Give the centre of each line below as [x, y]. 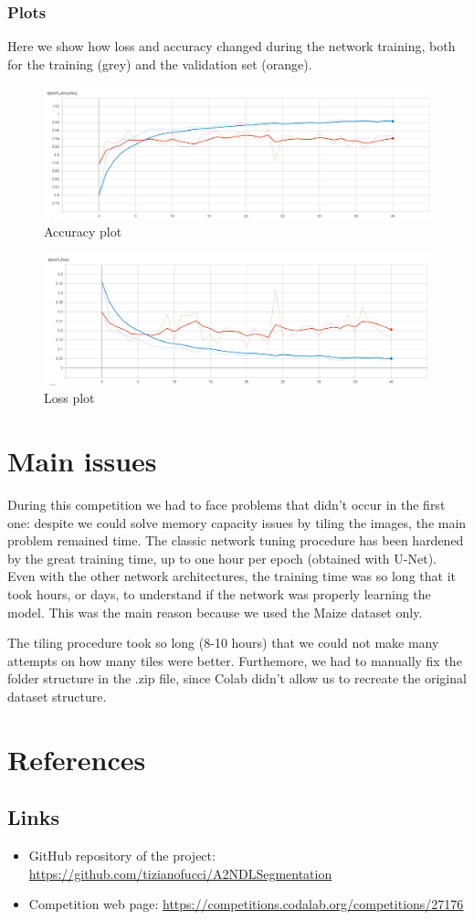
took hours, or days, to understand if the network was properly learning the [219, 594]
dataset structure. [57, 696]
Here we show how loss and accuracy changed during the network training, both [232, 46]
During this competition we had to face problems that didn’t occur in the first [226, 505]
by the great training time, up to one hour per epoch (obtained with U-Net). [222, 558]
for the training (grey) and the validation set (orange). [160, 63]
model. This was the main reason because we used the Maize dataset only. [215, 612]
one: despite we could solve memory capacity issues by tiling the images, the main [237, 522]
